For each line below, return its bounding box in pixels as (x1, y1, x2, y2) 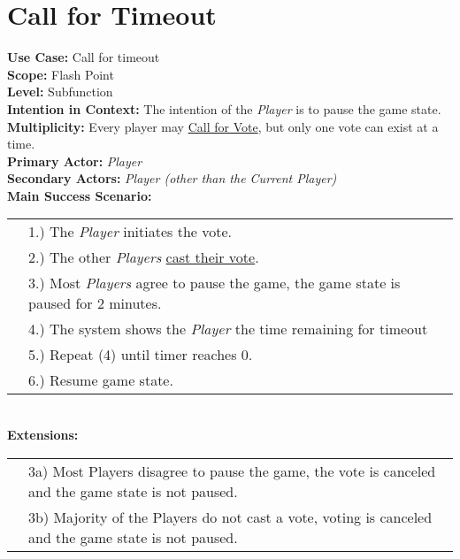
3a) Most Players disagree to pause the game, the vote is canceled (28, 460, 436, 481)
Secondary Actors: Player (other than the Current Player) (7, 169, 337, 188)
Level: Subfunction (7, 82, 113, 101)
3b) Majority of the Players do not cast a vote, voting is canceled (28, 506, 433, 527)
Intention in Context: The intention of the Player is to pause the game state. (7, 99, 441, 118)
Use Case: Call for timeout (7, 48, 160, 66)
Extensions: (7, 425, 79, 444)
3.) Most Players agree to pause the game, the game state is (28, 272, 401, 294)
